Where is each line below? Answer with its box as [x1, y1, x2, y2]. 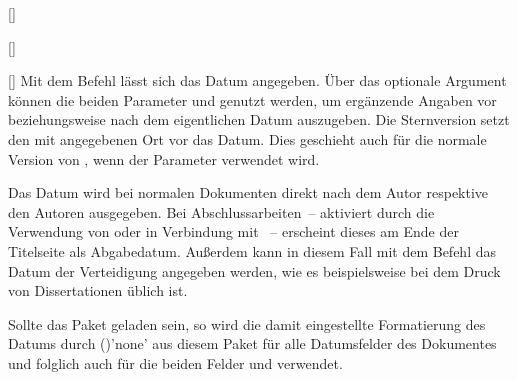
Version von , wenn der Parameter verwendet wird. [8, 148, 320, 169]
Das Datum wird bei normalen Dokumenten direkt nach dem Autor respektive [8, 182, 489, 203]
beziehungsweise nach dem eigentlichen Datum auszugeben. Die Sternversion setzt [8, 109, 510, 130]
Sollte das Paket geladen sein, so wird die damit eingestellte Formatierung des [8, 313, 486, 334]
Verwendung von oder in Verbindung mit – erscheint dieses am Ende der [8, 221, 459, 242]
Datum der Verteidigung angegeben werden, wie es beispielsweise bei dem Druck [8, 260, 501, 281]
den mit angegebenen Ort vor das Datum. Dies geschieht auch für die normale [8, 128, 487, 149]
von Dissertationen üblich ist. [8, 280, 188, 301]
